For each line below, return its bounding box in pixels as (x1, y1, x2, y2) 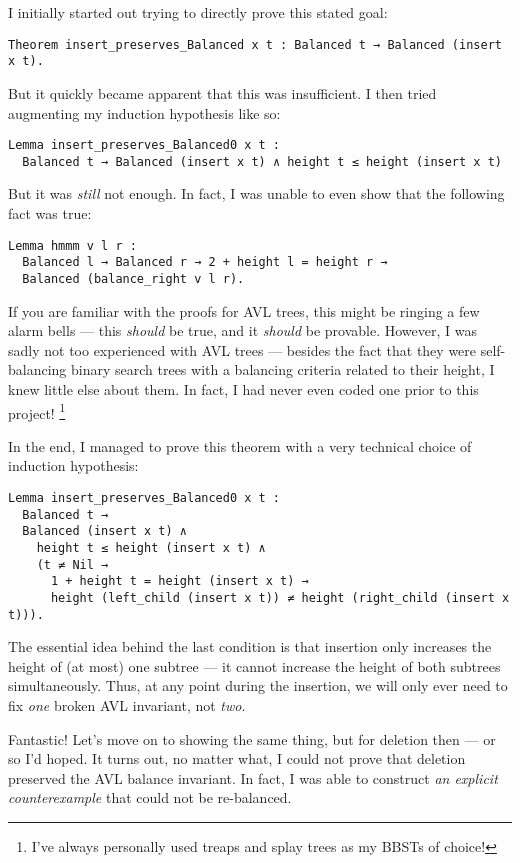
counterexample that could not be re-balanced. (8, 787, 292, 808)
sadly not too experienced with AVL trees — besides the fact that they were (8, 339, 477, 360)
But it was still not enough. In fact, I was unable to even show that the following (8, 183, 505, 204)
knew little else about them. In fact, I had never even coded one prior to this (8, 378, 479, 399)
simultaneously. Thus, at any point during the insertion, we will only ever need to (8, 675, 508, 696)
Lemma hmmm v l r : (8, 238, 137, 253)
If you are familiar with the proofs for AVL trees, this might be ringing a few (8, 300, 480, 321)
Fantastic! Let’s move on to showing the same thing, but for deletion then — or (8, 728, 496, 749)
